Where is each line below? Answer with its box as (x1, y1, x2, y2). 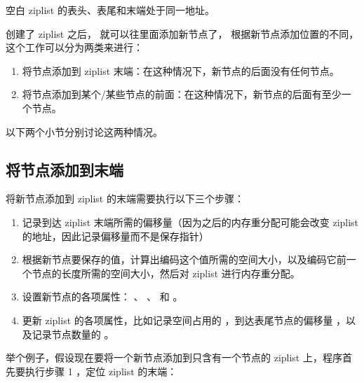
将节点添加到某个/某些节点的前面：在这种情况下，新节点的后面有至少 (22, 87, 342, 102)
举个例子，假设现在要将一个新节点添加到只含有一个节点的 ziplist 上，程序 (6, 350, 342, 365)
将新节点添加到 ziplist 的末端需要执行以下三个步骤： (6, 191, 244, 206)
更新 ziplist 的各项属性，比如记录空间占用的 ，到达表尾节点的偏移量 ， (22, 312, 346, 327)
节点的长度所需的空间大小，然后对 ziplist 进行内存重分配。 (32, 265, 300, 280)
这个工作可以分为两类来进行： (6, 40, 143, 55)
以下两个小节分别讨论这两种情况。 (6, 124, 163, 139)
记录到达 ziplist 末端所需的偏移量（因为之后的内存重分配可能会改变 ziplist (22, 214, 359, 229)
